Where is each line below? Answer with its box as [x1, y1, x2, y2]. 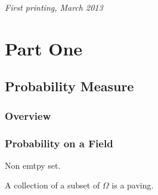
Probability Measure [5, 77, 134, 95]
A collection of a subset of [5, 179, 100, 191]
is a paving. [111, 179, 154, 191]
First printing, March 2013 [5, 1, 103, 13]
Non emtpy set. [5, 159, 61, 171]
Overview [5, 108, 51, 123]
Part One [5, 36, 83, 60]
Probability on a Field [5, 135, 113, 150]
